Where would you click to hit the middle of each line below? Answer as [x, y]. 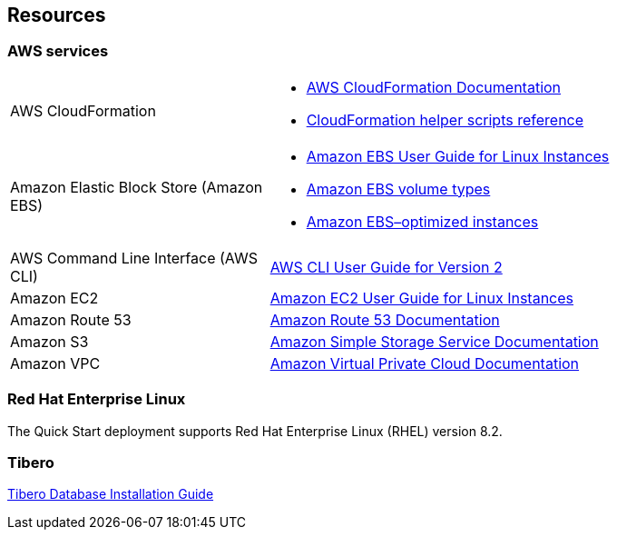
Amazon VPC [55, 363]
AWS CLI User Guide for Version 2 [386, 267]
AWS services [58, 51]
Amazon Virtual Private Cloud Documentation [425, 363]
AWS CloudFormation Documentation [434, 87]
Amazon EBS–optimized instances [422, 221]
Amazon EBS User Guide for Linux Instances [458, 156]
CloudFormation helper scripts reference [445, 119]
